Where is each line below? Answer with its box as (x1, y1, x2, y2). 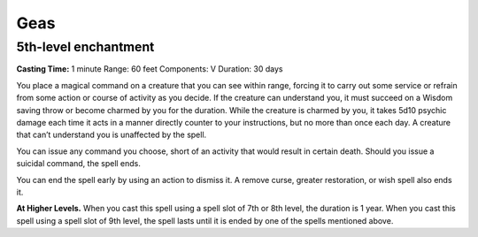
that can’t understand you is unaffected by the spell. (16, 129, 207, 141)
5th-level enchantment (16, 39, 155, 55)
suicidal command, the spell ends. (16, 158, 142, 169)
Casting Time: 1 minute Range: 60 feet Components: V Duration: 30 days (16, 64, 283, 74)
